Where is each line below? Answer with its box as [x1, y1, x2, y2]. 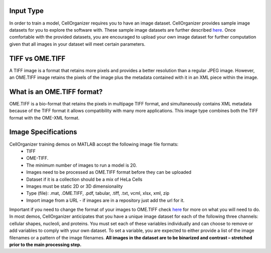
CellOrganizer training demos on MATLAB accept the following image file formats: [9, 141, 179, 147]
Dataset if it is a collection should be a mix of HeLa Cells [26, 176, 143, 182]
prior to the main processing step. [9, 241, 82, 248]
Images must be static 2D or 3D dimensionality [26, 183, 123, 189]
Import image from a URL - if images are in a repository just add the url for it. [26, 197, 185, 203]
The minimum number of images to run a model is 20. [26, 162, 138, 168]
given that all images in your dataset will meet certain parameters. [9, 41, 146, 47]
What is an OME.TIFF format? [9, 87, 103, 96]
